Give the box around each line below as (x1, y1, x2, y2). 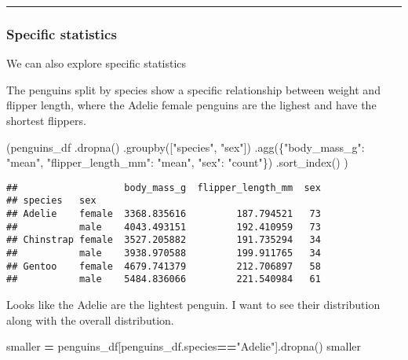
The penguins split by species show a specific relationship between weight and (6, 81, 381, 97)
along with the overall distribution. (6, 311, 174, 328)
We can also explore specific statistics (6, 55, 187, 72)
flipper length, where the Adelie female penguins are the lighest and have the (6, 97, 377, 113)
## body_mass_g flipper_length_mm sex (6, 182, 321, 193)
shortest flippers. (6, 112, 86, 128)
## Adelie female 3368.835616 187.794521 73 (6, 208, 321, 220)
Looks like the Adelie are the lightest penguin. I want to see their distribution (6, 296, 381, 313)
